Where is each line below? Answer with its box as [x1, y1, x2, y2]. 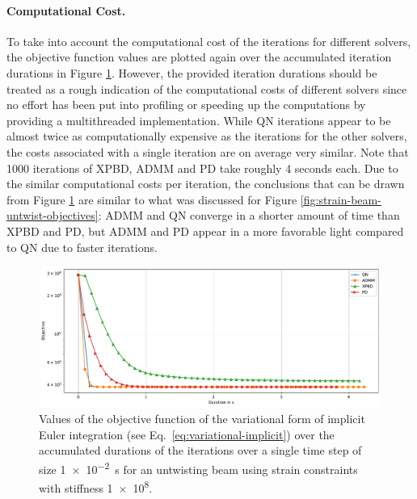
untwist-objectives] [6, 207, 99, 224]
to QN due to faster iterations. [6, 238, 158, 255]
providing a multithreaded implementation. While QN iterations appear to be [6, 111, 391, 128]
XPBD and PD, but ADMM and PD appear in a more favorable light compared [6, 222, 404, 239]
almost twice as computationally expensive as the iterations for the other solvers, [6, 128, 407, 145]
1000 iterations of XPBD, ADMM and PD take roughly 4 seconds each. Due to [6, 159, 398, 176]
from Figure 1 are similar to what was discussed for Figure [6, 191, 297, 208]
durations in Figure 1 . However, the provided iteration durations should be [6, 64, 377, 81]
